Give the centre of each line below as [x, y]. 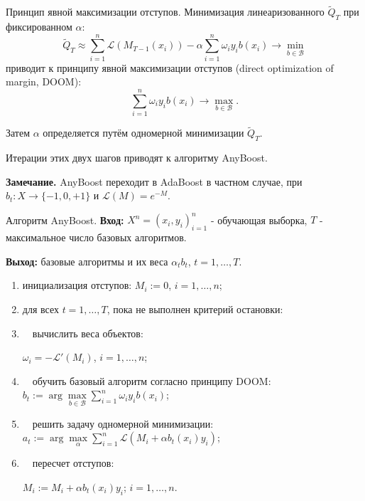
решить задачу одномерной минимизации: [123, 423]
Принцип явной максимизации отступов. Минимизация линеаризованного [165, 12]
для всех [40, 308]
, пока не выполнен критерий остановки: [195, 308]
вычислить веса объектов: [88, 333]
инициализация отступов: [77, 285]
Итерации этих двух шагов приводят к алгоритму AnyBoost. [137, 158]
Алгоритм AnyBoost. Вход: [65, 220]
